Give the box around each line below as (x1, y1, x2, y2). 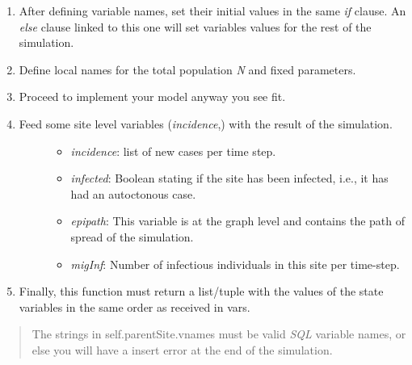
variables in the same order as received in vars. (19, 298, 250, 315)
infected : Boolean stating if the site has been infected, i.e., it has (70, 170, 389, 187)
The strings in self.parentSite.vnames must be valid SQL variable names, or (32, 325, 406, 342)
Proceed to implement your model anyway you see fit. (19, 88, 286, 105)
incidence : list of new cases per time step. (70, 142, 276, 159)
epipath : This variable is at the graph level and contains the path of (70, 212, 406, 229)
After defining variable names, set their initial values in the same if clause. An (19, 2, 406, 19)
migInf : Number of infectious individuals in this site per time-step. (70, 255, 400, 272)
